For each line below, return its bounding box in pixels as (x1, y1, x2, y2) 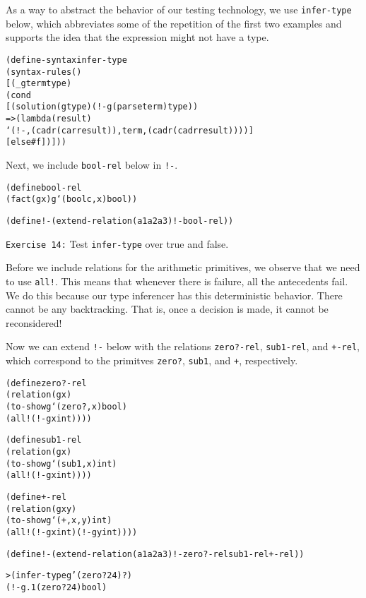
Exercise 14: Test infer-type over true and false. (6, 236, 229, 251)
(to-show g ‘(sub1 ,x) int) (6, 458, 117, 469)
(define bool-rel (6, 182, 82, 193)
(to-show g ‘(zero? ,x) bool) (6, 402, 127, 412)
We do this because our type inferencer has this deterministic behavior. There (6, 287, 343, 302)
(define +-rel (6, 491, 66, 502)
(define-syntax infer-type (6, 54, 127, 65)
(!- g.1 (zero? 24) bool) (6, 582, 107, 592)
